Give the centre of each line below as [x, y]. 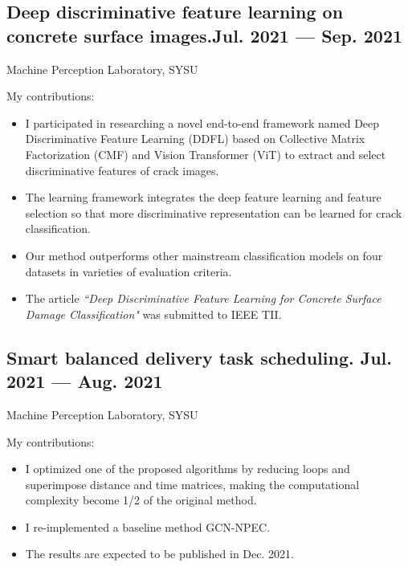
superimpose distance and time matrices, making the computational [192, 484]
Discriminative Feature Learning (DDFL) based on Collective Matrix [195, 139]
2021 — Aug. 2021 [85, 381]
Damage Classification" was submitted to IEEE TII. [153, 314]
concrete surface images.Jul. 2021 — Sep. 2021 [205, 35]
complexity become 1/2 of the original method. [141, 500]
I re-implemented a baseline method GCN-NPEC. [148, 526]
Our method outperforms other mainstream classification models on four [204, 255]
